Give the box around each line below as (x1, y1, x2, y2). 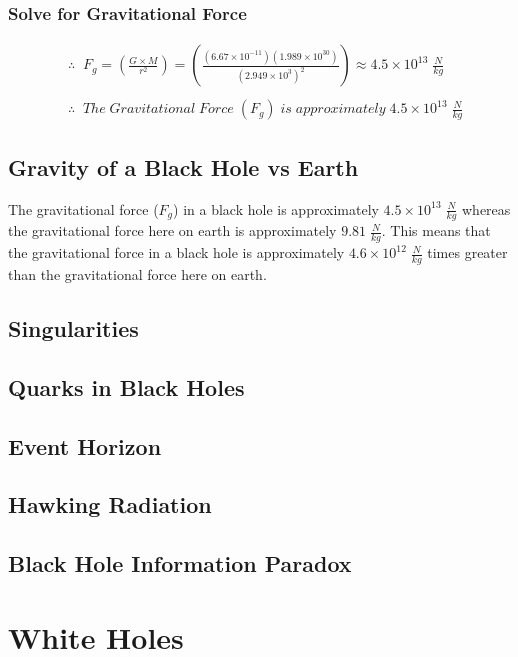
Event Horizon (8, 430, 162, 461)
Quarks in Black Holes (8, 371, 245, 402)
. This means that (381, 220, 491, 241)
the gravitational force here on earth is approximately (8, 220, 337, 241)
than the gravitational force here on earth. (8, 264, 267, 284)
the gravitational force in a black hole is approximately (8, 242, 345, 263)
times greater (427, 242, 508, 263)
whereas (461, 198, 511, 219)
